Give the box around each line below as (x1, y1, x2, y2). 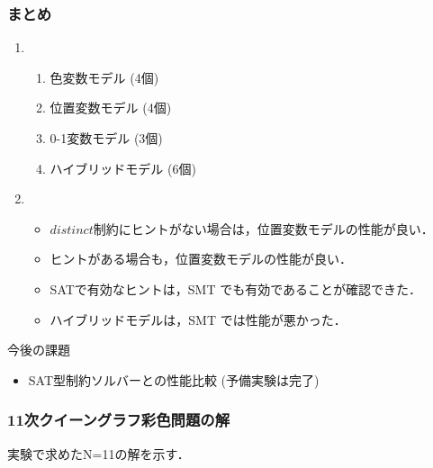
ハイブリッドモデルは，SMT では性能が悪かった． (50, 310, 347, 328)
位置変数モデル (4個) (50, 98, 172, 117)
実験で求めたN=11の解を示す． (7, 444, 190, 463)
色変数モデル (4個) (50, 67, 159, 86)
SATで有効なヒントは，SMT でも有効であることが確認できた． (50, 279, 422, 298)
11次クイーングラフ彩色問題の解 (7, 409, 230, 431)
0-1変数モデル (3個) (50, 129, 163, 147)
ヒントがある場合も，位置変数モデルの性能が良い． (50, 249, 353, 268)
